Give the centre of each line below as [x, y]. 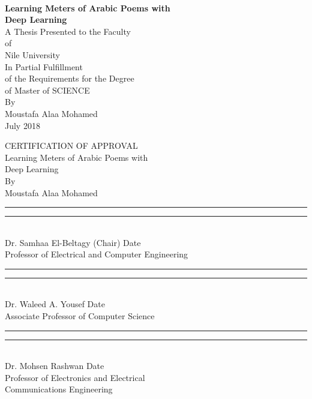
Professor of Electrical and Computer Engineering [97, 254]
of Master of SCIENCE [47, 90]
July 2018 [22, 125]
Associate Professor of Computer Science [80, 316]
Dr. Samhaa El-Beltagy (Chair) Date [73, 242]
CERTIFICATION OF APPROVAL [71, 145]
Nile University [32, 54]
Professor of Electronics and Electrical [75, 377]
